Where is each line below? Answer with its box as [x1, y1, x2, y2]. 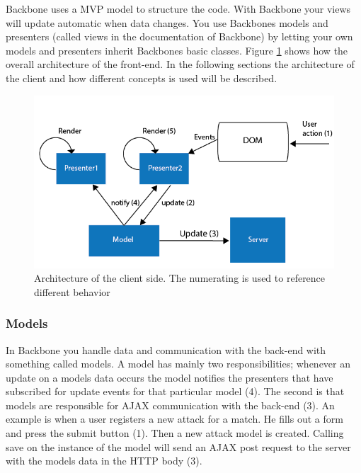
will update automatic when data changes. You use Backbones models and [6, 15, 328, 30]
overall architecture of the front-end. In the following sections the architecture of [6, 57, 355, 72]
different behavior [34, 284, 110, 299]
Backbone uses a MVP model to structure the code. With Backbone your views [6, 1, 351, 16]
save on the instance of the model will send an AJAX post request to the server [6, 439, 351, 454]
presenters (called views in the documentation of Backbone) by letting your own [6, 29, 353, 44]
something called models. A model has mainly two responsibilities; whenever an [6, 356, 351, 371]
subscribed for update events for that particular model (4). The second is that [6, 384, 345, 399]
